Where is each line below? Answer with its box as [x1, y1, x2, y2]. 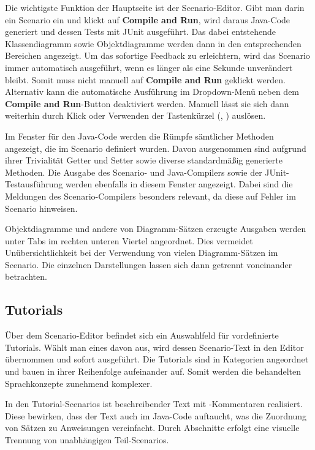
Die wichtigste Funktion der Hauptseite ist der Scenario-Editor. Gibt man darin [5, 1, 305, 13]
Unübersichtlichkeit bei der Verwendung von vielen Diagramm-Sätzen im [5, 246, 278, 259]
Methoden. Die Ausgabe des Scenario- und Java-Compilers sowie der [5, 165, 262, 178]
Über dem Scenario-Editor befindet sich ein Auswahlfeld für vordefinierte [5, 329, 279, 342]
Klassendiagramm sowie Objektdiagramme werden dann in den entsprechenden [5, 37, 302, 50]
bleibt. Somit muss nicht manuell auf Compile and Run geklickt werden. [5, 73, 286, 86]
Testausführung [5, 178, 63, 190]
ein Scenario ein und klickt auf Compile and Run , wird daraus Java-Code [5, 13, 290, 26]
